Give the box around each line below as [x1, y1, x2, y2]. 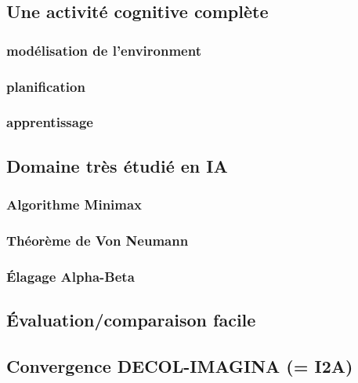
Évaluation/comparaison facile [6, 308, 256, 332]
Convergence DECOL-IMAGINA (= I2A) [6, 353, 353, 378]
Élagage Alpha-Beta [6, 266, 135, 286]
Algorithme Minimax [6, 195, 143, 214]
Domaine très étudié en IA [6, 153, 228, 177]
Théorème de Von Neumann [6, 230, 189, 250]
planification [6, 76, 85, 96]
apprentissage [6, 112, 93, 132]
